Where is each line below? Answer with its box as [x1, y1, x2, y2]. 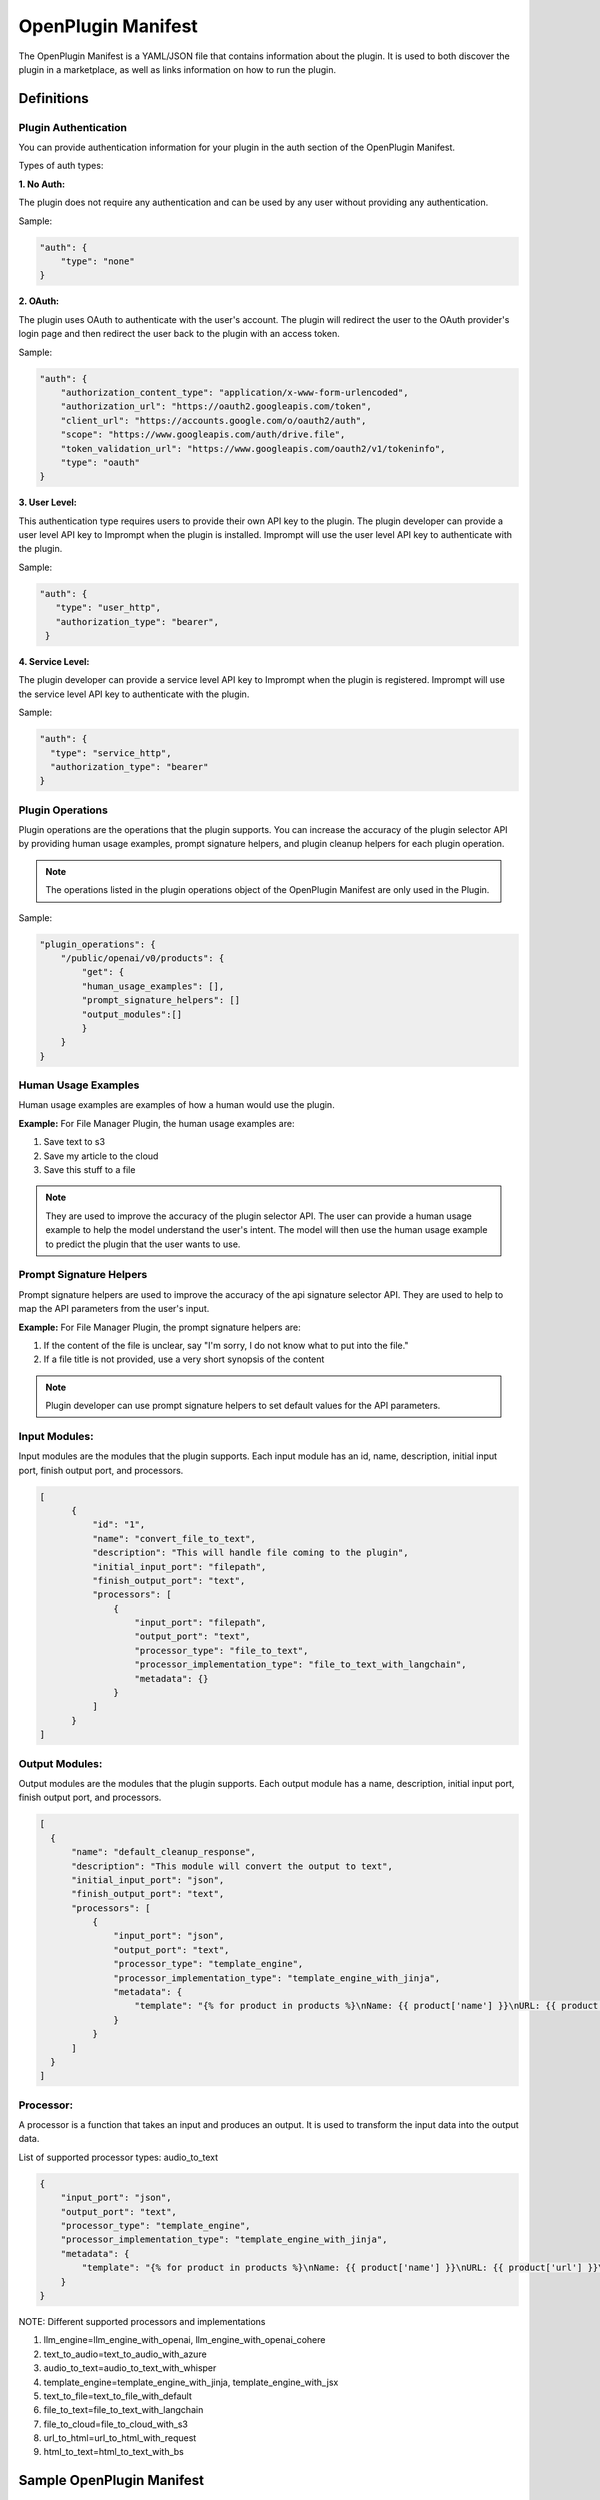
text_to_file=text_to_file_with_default [43, 2390, 192, 2402]
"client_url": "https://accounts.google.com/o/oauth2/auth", [60, 415, 367, 426]
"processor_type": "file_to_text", [134, 1645, 309, 1656]
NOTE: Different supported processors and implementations [18, 2315, 266, 2327]
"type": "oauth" [60, 456, 140, 468]
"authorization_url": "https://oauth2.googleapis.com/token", [60, 401, 372, 412]
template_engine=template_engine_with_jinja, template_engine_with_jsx [43, 2376, 339, 2388]
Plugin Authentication [18, 120, 127, 134]
